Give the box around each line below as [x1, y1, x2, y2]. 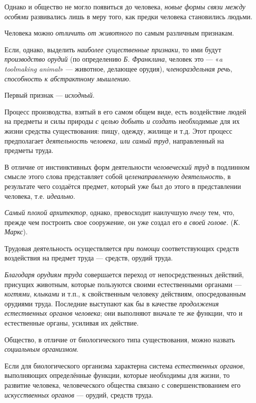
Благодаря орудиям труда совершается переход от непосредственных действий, [4, 269, 244, 280]
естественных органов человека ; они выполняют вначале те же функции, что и [4, 308, 243, 318]
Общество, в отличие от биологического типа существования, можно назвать [4, 334, 235, 344]
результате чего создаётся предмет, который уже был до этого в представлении [4, 181, 241, 191]
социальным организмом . [4, 344, 79, 354]
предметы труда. [4, 145, 54, 155]
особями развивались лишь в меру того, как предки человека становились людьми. [4, 11, 253, 21]
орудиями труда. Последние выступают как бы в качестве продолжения [4, 298, 219, 308]
